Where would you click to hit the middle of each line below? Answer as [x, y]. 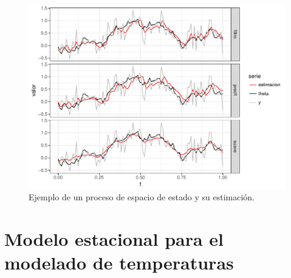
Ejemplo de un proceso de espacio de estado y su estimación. [142, 197]
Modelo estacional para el [114, 239]
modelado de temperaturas [119, 263]
